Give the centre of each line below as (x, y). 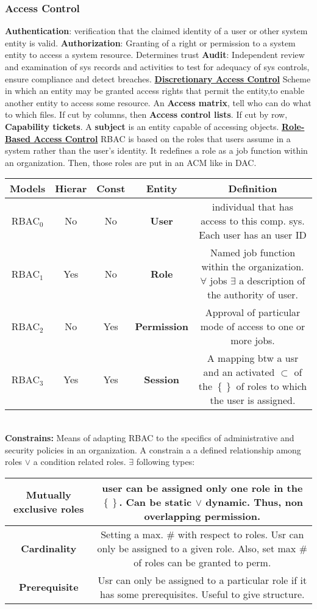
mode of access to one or (253, 326)
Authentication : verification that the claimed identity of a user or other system (156, 31)
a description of (272, 281)
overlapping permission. (202, 516)
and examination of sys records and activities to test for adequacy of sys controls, (157, 67)
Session (162, 379)
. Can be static (155, 502)
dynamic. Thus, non (255, 502)
